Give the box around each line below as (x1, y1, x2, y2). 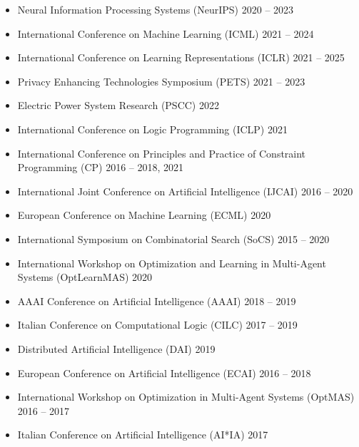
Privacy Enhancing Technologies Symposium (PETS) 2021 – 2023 (17, 73, 305, 88)
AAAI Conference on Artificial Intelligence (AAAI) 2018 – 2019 (17, 293, 296, 308)
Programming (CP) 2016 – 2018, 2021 (17, 160, 184, 175)
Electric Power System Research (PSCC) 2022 (17, 98, 219, 113)
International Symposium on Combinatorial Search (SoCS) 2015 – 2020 (17, 231, 330, 246)
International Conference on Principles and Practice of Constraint (17, 145, 306, 160)
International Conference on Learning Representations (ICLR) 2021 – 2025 (17, 50, 345, 65)
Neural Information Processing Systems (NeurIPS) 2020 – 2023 (17, 2, 294, 16)
